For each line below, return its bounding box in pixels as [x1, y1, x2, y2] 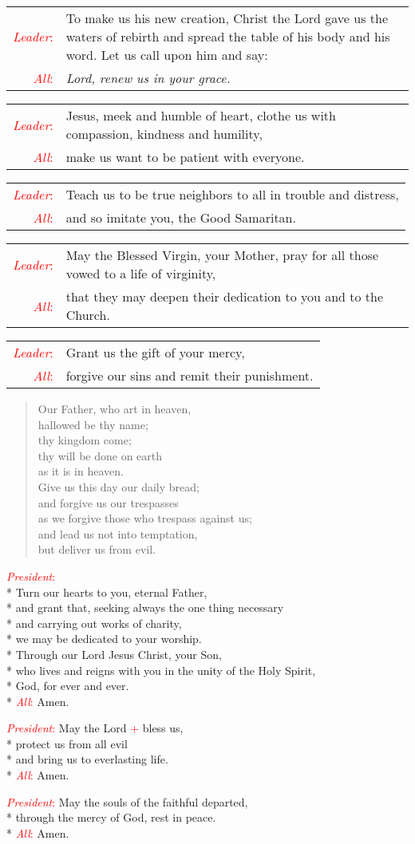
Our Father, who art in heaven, [38, 400, 192, 416]
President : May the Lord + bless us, [6, 720, 184, 736]
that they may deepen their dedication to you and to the [65, 287, 384, 306]
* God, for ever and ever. [6, 677, 129, 694]
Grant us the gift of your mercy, [65, 343, 245, 361]
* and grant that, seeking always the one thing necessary [6, 599, 284, 616]
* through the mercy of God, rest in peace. [6, 809, 216, 826]
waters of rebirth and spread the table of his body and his [65, 27, 390, 45]
